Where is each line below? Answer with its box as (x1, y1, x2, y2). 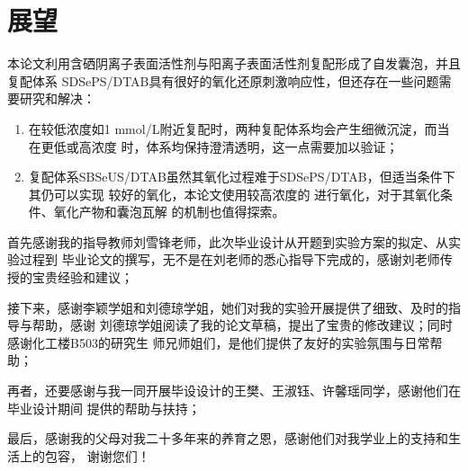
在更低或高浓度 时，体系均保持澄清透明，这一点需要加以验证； (28, 137, 399, 156)
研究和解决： (19, 89, 95, 108)
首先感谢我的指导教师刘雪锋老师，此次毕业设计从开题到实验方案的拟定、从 (7, 232, 448, 251)
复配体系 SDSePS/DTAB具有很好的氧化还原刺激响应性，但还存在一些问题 (7, 71, 439, 90)
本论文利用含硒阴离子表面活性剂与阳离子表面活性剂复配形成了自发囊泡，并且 (7, 54, 461, 73)
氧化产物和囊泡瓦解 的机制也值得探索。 (53, 202, 285, 221)
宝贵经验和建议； (31, 268, 133, 287)
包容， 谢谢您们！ (44, 446, 150, 465)
